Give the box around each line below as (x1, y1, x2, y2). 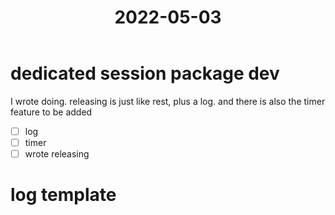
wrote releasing (24, 148, 90, 160)
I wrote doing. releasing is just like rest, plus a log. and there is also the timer (10, 95, 326, 107)
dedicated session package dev (10, 62, 280, 85)
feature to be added (10, 106, 93, 118)
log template (10, 184, 117, 206)
